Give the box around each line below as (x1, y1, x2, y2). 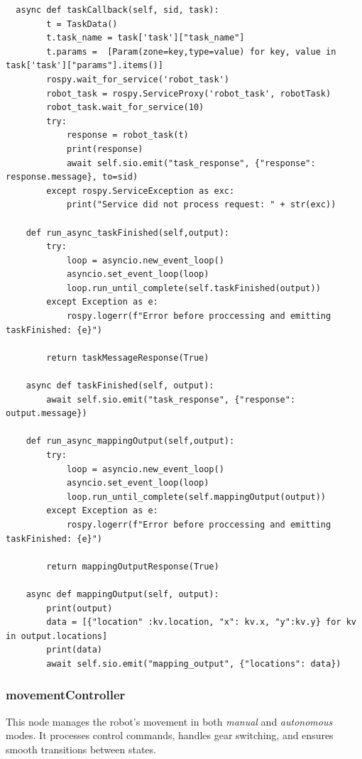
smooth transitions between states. (6, 741, 156, 756)
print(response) (66, 143, 143, 154)
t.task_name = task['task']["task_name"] (46, 33, 245, 43)
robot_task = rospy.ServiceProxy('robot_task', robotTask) (46, 88, 331, 99)
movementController (6, 686, 126, 704)
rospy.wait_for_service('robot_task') (46, 74, 229, 84)
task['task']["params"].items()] (6, 60, 163, 71)
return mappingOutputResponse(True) (46, 561, 219, 572)
